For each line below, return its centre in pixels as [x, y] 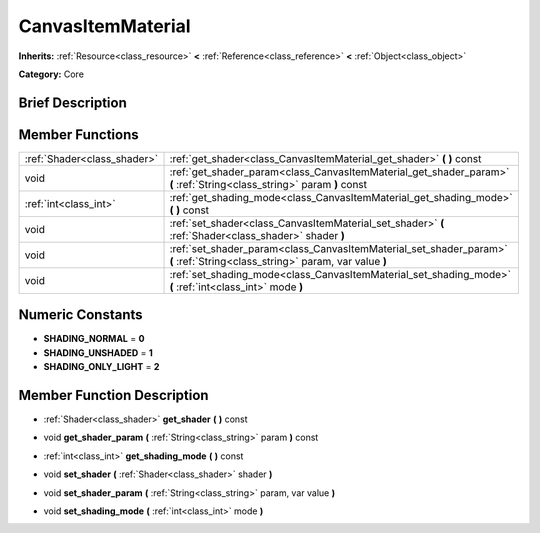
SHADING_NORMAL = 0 [94, 339]
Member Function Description [113, 395]
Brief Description [72, 102]
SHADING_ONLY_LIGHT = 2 [101, 367]
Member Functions [78, 134]
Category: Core [51, 74]
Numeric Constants [81, 315]
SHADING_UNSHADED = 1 [98, 352]
